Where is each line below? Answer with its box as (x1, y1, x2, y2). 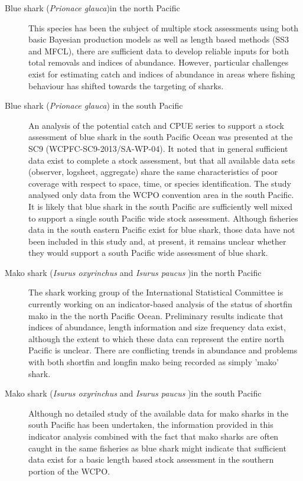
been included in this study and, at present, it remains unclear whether (28, 235, 286, 247)
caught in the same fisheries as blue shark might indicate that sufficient (28, 441, 286, 454)
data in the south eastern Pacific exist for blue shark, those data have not (28, 223, 295, 236)
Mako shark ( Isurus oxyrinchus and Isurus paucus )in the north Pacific (5, 266, 262, 278)
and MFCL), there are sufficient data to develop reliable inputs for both (28, 44, 289, 57)
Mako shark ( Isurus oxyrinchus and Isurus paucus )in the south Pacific (5, 387, 262, 399)
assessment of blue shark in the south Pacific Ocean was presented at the (28, 131, 293, 143)
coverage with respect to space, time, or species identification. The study (28, 177, 291, 189)
